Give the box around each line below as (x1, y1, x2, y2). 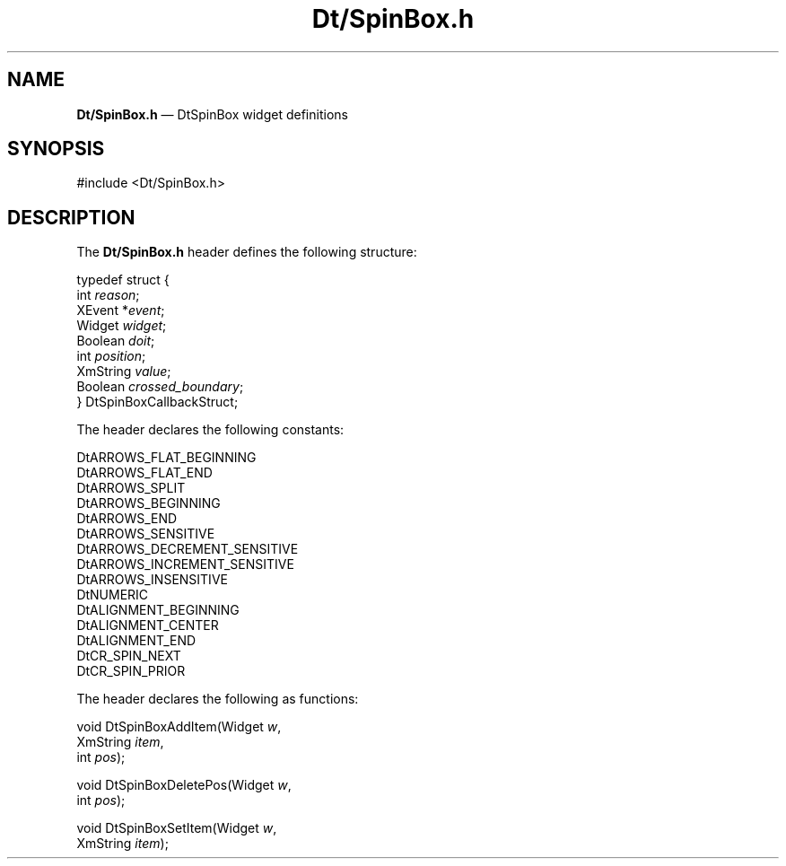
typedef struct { (76, 272, 170, 288)
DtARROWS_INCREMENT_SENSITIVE (76, 556, 294, 573)
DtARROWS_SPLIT (76, 480, 186, 496)
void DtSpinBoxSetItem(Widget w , (76, 820, 277, 836)
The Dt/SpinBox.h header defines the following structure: (76, 244, 417, 260)
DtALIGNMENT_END (76, 633, 196, 649)
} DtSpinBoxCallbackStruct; (76, 394, 239, 410)
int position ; (76, 348, 146, 364)
